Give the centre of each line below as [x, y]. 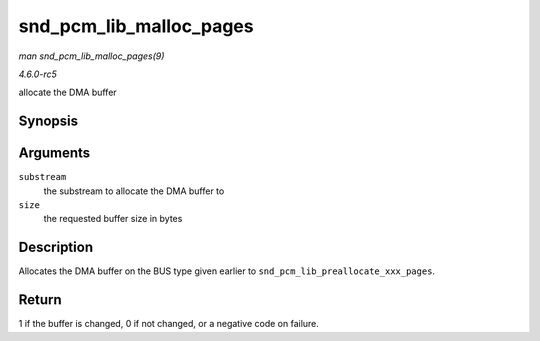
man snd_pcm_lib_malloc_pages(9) [91, 56]
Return [40, 300]
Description [56, 247]
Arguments [54, 153]
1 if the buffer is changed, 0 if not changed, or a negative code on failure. [169, 324]
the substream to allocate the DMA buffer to [134, 191]
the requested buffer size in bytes [113, 219]
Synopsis [48, 121]
